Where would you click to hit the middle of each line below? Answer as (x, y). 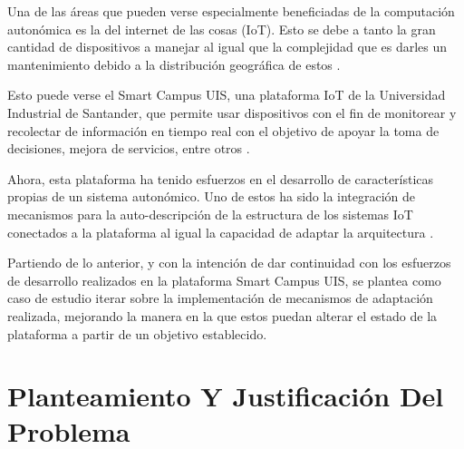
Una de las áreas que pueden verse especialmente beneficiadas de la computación (231, 11)
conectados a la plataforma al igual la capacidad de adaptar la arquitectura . (221, 232)
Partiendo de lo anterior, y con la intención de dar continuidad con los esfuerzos (229, 263)
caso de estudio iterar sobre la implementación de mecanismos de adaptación (220, 298)
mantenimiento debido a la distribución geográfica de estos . (174, 64)
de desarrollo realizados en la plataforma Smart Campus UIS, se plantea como (224, 280)
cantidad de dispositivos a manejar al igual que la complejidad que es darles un (227, 47)
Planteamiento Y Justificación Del (226, 396)
